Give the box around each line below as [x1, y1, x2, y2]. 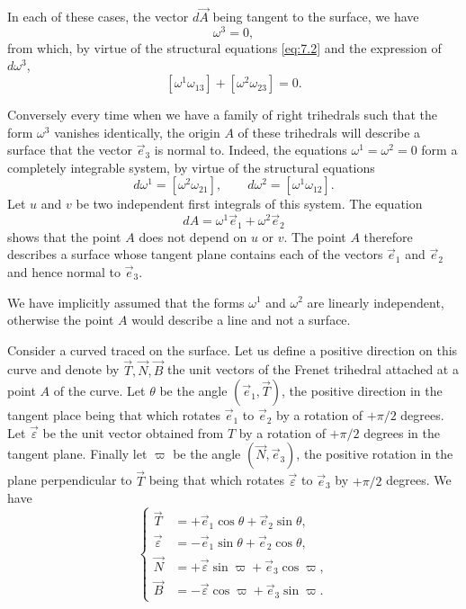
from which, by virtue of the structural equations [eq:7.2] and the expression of [7, 38, 442, 57]
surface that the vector [7, 140, 132, 159]
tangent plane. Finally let [7, 444, 148, 463]
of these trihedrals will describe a [237, 122, 421, 141]
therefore [363, 227, 413, 246]
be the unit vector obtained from [42, 423, 224, 442]
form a [421, 140, 458, 159]
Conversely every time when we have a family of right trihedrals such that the [7, 105, 437, 124]
